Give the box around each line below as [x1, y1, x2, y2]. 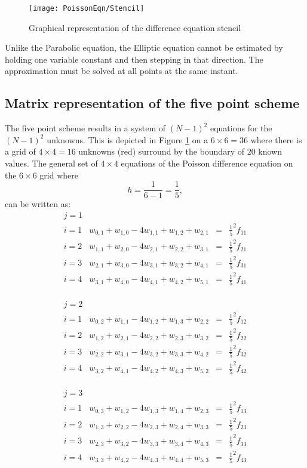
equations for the [210, 122, 272, 134]
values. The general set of [5, 157, 98, 170]
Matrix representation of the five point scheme [5, 94, 300, 112]
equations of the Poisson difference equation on [121, 157, 293, 170]
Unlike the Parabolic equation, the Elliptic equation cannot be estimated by [5, 41, 283, 54]
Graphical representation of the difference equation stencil [29, 21, 241, 33]
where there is [250, 133, 302, 146]
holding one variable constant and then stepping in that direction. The [5, 53, 263, 65]
